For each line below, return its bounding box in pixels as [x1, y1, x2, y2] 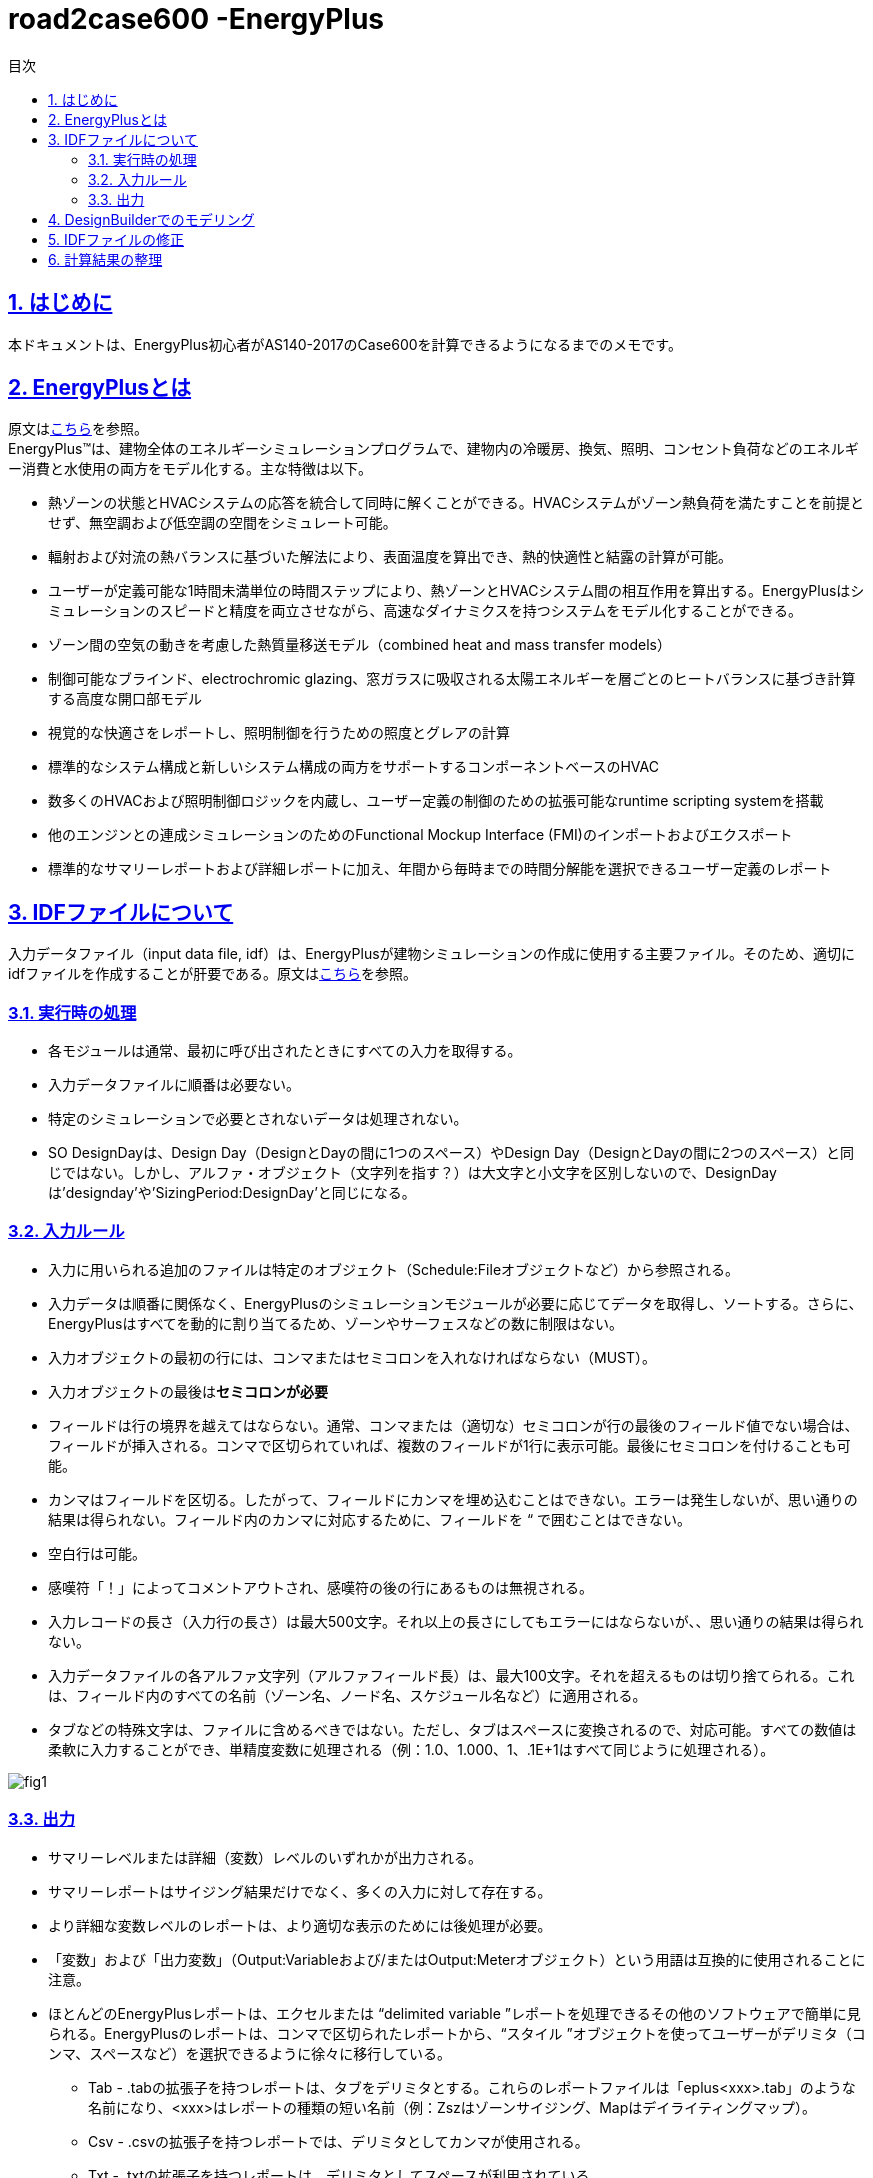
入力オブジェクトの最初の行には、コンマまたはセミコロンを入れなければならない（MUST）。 [48, 1348, 657, 1366]
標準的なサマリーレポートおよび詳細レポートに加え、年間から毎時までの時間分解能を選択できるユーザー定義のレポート [48, 860, 832, 878]
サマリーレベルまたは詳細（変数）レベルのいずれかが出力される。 [48, 1848, 482, 1866]
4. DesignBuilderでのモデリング [48, 210, 255, 228]
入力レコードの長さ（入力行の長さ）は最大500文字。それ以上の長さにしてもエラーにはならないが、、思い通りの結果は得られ [48, 1612, 864, 1630]
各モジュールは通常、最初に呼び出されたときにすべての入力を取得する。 [48, 1042, 522, 1060]
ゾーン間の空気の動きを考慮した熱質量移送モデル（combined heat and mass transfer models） [48, 636, 671, 654]
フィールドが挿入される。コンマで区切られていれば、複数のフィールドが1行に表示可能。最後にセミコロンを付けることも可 [48, 1436, 851, 1454]
